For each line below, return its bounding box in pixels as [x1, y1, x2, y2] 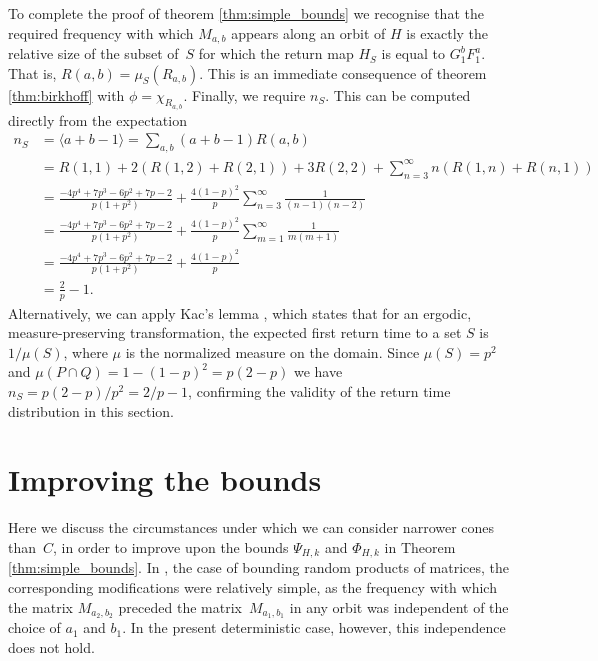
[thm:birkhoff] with [8, 84, 125, 105]
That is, [8, 62, 57, 83]
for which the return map [198, 43, 354, 64]
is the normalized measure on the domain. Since [125, 341, 420, 362]
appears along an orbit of [231, 22, 386, 43]
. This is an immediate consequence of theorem [199, 62, 487, 83]
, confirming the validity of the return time [188, 381, 451, 401]
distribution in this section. [8, 400, 174, 421]
